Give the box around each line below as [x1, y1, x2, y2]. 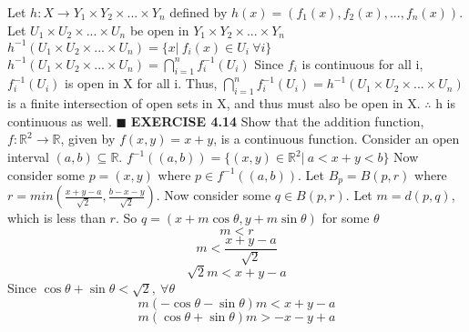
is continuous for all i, [301, 54, 423, 73]
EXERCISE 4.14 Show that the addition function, [130, 111, 424, 130]
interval [7, 147, 49, 166]
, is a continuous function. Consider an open [213, 129, 460, 148]
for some [321, 208, 370, 227]
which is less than [7, 208, 106, 227]
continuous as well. [7, 111, 112, 130]
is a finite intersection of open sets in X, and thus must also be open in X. [7, 94, 421, 113]
